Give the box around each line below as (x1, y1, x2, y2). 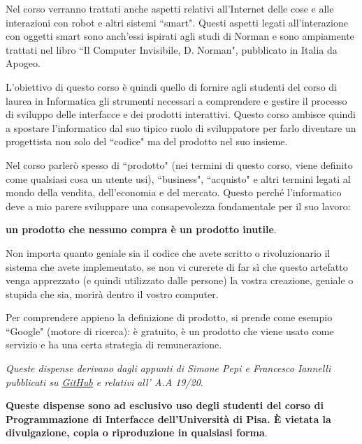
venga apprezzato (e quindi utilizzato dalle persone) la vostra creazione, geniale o (6, 273, 354, 288)
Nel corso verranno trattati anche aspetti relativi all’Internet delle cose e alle (6, 1, 334, 15)
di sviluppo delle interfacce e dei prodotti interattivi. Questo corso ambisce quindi (6, 107, 356, 121)
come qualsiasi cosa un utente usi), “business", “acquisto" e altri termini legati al (6, 171, 351, 186)
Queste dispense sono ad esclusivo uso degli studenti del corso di (6, 398, 324, 413)
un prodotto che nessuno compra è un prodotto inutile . (6, 222, 277, 237)
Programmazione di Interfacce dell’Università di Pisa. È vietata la (6, 411, 331, 426)
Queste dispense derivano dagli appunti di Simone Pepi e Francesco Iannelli (6, 361, 331, 376)
